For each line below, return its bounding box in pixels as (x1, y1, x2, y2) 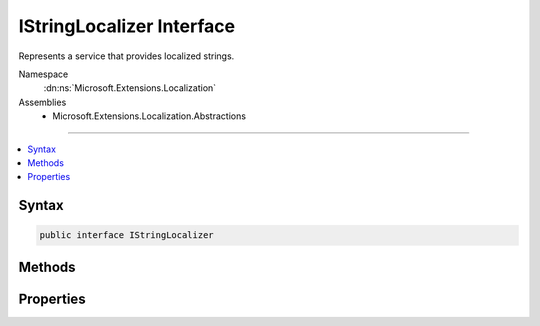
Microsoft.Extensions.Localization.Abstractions (52, 110, 247, 122)
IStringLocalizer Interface (18, 15, 235, 37)
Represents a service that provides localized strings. (18, 50, 235, 62)
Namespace (18, 68, 69, 80)
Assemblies (18, 96, 67, 108)
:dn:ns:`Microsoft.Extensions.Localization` (43, 82, 217, 94)
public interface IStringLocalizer (39, 230, 214, 241)
